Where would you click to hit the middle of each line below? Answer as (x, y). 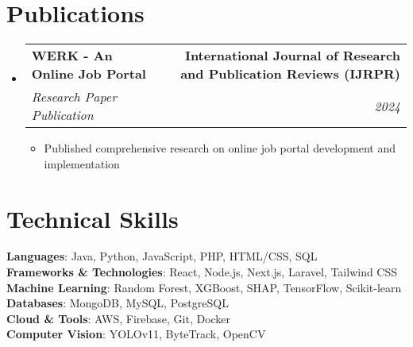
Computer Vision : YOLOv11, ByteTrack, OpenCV (136, 334)
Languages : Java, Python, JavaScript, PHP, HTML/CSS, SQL (162, 256)
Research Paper (74, 97)
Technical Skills (93, 218)
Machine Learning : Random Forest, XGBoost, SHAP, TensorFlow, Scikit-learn (204, 287)
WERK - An (72, 56)
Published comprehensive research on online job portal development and (220, 148)
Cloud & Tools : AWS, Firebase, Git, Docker (119, 318)
